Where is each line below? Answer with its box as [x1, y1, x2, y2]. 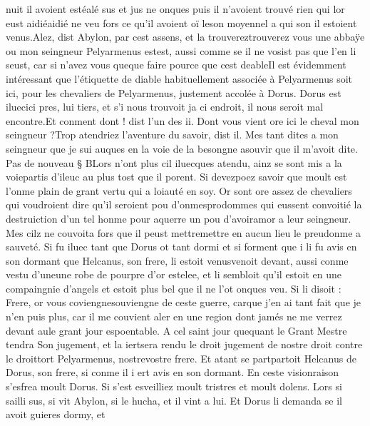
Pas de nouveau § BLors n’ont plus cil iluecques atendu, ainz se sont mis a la [6, 155, 342, 170]
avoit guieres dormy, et [6, 407, 106, 422]
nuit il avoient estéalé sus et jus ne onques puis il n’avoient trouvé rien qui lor [6, 1, 345, 16]
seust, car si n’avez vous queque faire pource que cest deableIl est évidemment [6, 57, 346, 72]
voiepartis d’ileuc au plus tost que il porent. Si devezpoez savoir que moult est [6, 169, 347, 184]
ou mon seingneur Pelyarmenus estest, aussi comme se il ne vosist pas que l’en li [6, 43, 356, 58]
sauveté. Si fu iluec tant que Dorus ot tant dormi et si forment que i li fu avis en [6, 239, 357, 254]
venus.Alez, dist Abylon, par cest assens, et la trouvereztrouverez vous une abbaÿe [6, 29, 365, 44]
